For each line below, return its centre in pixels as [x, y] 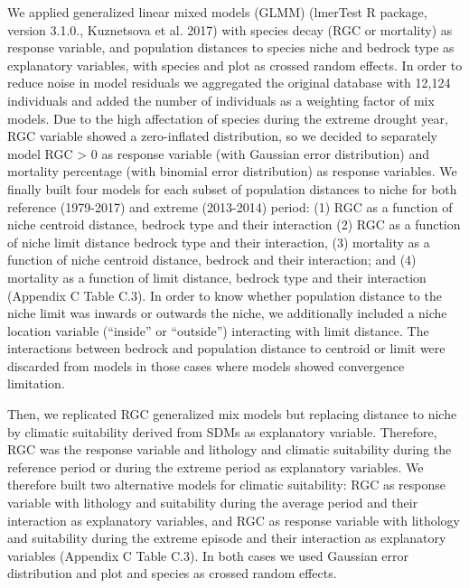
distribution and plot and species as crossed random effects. [172, 573]
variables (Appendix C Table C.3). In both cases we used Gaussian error [208, 555]
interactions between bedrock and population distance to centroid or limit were [226, 348]
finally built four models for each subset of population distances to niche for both [232, 188]
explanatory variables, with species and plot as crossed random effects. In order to [235, 65]
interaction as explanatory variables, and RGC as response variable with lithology [234, 520]
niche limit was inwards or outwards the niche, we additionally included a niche [227, 313]
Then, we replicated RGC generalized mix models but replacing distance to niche [232, 414]
